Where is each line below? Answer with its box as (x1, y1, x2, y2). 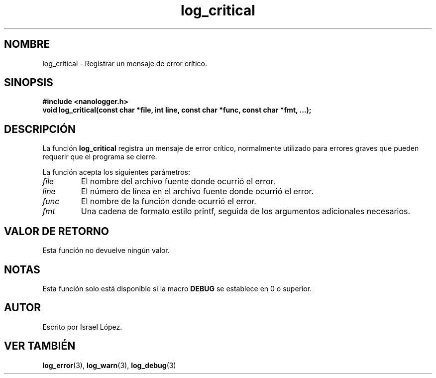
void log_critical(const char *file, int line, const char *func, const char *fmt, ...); (42, 106, 312, 115)
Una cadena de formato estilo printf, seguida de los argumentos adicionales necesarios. (81, 206, 411, 217)
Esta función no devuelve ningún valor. (42, 246, 170, 255)
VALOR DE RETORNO (4, 225, 109, 238)
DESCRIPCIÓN (4, 123, 76, 135)
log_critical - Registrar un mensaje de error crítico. (42, 59, 207, 68)
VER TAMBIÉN (4, 340, 76, 353)
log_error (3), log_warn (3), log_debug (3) (42, 361, 176, 370)
